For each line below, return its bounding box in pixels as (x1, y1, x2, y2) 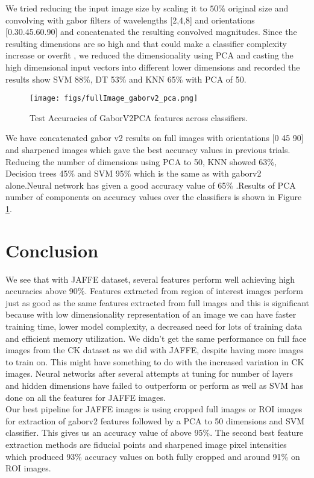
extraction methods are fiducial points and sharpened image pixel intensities (5, 438, 287, 450)
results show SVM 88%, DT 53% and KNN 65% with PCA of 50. (5, 72, 246, 85)
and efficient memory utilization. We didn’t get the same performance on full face (5, 332, 307, 344)
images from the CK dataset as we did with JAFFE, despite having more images (5, 344, 304, 356)
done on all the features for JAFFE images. (5, 391, 166, 403)
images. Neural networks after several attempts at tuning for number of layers (5, 367, 294, 380)
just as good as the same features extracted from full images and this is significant (5, 296, 309, 309)
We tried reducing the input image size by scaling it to (5, 2, 207, 14)
